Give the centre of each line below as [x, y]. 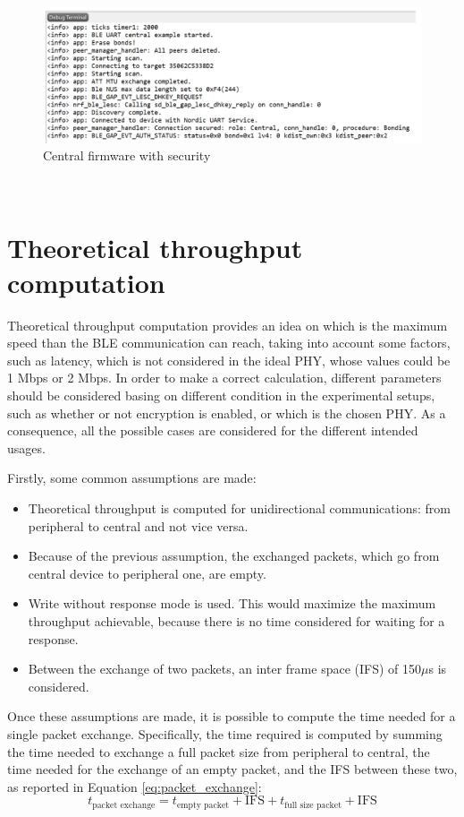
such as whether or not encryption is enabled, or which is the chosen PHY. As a [227, 413]
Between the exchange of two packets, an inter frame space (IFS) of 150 [225, 669]
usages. [26, 447]
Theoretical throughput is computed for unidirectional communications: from [239, 507]
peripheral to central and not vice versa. [138, 525]
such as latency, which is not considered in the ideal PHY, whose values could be [229, 360]
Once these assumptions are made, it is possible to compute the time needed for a [232, 716]
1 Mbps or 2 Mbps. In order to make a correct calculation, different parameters [224, 378]
